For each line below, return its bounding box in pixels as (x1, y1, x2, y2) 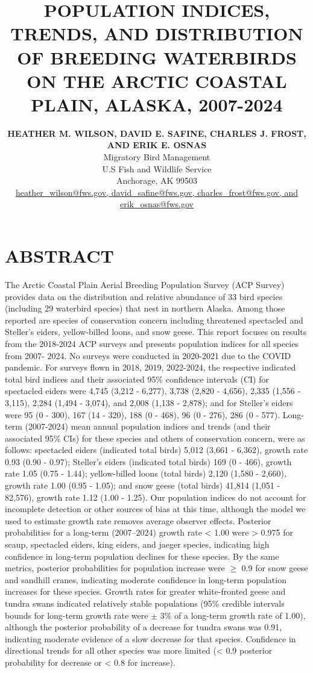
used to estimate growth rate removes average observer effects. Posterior (5, 514, 271, 527)
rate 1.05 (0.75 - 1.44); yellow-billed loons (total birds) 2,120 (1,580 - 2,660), (5, 467, 286, 480)
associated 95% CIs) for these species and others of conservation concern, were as (5, 431, 305, 444)
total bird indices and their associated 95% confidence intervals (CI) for (5, 372, 269, 385)
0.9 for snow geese (241, 562, 308, 574)
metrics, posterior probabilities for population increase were (5, 562, 225, 574)
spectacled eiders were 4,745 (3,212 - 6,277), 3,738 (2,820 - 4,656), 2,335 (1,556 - (5, 384, 301, 397)
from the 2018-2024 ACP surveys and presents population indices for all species (5, 337, 299, 349)
